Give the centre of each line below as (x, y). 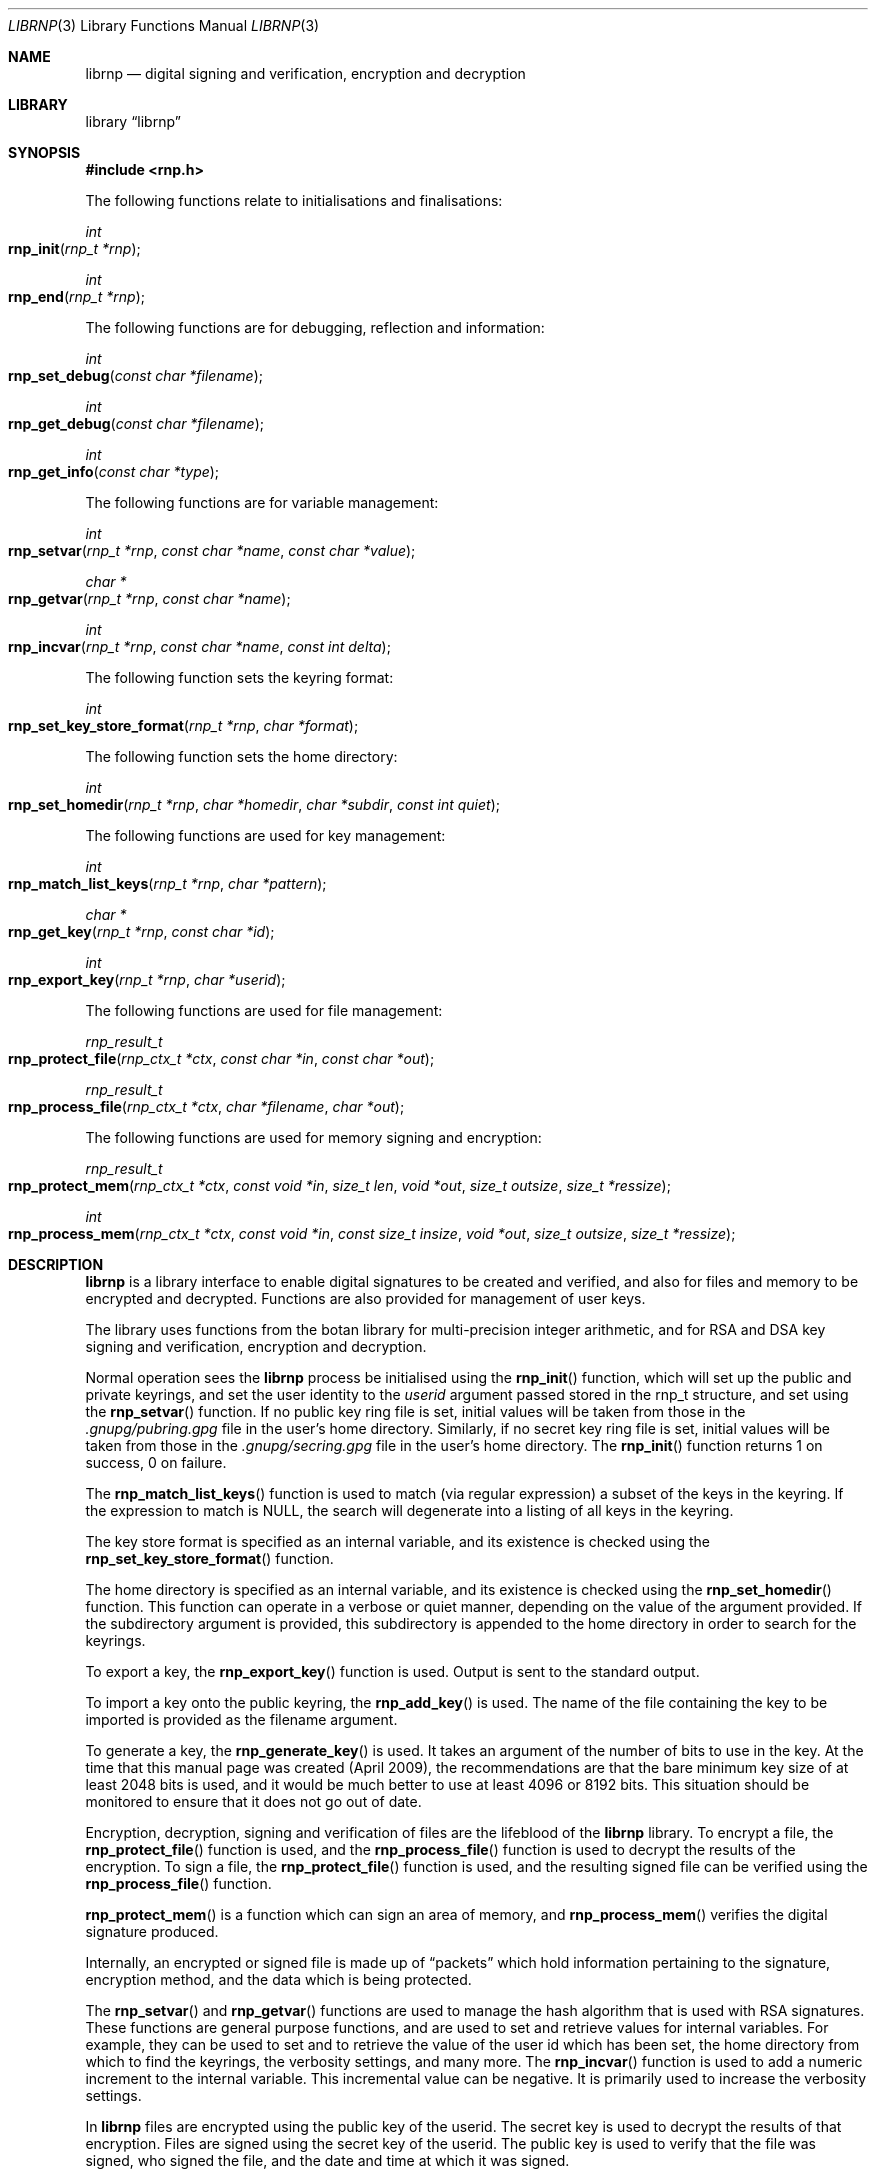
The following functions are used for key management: (265, 835)
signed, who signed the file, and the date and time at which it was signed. (327, 2160)
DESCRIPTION (56, 1264)
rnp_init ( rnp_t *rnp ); (74, 248)
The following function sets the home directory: (241, 756)
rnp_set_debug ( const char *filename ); (135, 375)
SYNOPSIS (44, 152)
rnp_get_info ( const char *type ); (114, 471)
